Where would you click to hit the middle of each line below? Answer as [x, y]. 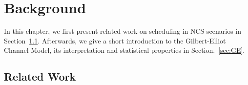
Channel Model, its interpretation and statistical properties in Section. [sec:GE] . [124, 50]
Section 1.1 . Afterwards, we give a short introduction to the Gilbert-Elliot [115, 40]
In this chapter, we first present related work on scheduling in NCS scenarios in [123, 31]
